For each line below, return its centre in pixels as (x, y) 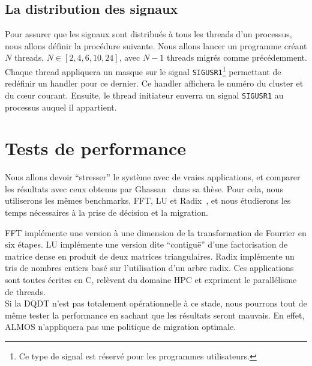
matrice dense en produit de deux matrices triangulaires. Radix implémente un (150, 256)
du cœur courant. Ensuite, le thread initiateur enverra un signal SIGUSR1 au (144, 95)
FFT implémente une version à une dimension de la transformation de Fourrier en (156, 232)
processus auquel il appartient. (61, 107)
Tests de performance (95, 148)
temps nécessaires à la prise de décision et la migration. (106, 212)
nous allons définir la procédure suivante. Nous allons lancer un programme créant (156, 45)
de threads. (25, 291)
